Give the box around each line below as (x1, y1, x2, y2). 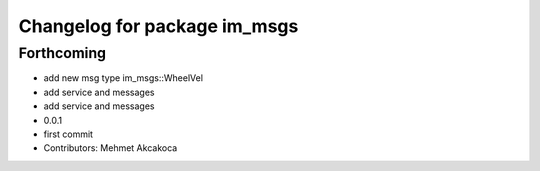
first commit (43, 128, 94, 140)
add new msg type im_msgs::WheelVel (43, 72, 204, 84)
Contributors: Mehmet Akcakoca (43, 142, 178, 154)
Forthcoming (18, 44, 107, 62)
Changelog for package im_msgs (18, 15, 299, 37)
